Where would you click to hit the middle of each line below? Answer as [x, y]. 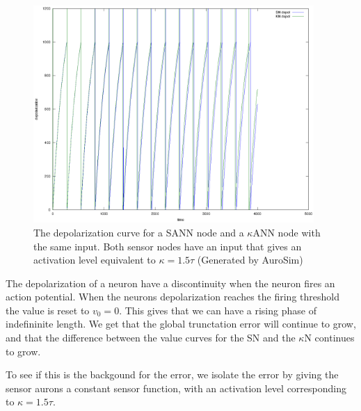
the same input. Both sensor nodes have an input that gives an [168, 246]
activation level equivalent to [95, 260]
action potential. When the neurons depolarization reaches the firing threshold [173, 297]
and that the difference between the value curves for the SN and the [151, 338]
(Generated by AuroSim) [250, 260]
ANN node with [287, 232]
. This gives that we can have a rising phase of [218, 310]
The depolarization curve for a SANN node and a [139, 232]
